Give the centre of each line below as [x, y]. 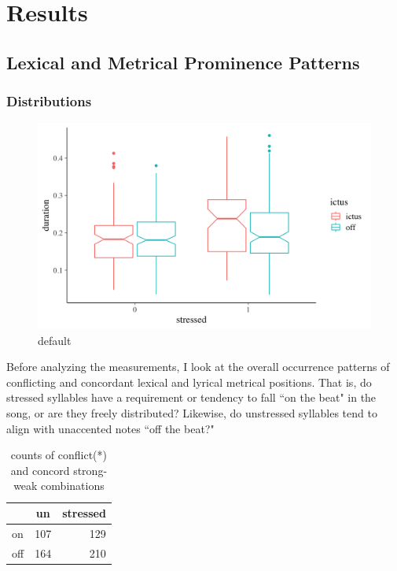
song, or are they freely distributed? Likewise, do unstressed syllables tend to [192, 413]
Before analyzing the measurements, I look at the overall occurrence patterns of [198, 367]
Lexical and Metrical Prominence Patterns [183, 62]
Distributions [49, 101]
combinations [73, 486]
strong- [90, 470]
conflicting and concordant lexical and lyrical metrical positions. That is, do [189, 382]
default [55, 340]
